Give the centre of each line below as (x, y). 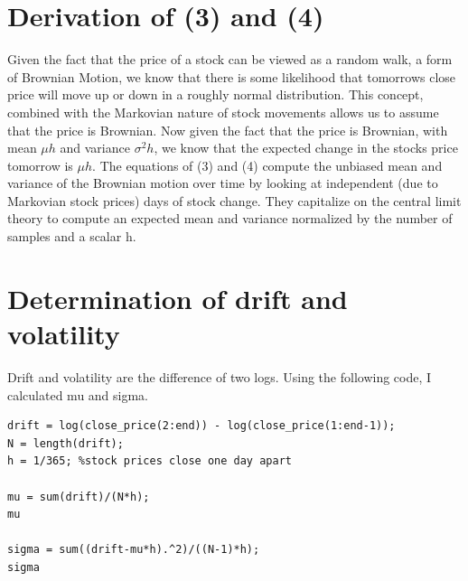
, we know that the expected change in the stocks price (306, 148)
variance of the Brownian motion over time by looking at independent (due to (223, 183)
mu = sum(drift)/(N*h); (79, 497)
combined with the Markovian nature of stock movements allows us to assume (223, 112)
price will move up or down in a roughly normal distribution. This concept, (215, 94)
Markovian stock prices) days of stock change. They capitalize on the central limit (234, 200)
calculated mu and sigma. (78, 394)
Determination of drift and (178, 298)
